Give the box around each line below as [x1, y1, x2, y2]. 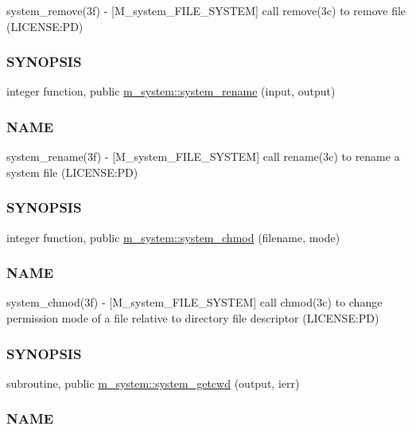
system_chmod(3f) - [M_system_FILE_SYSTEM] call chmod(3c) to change [6, 294, 383, 311]
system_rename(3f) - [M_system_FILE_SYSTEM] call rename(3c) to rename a [6, 148, 400, 165]
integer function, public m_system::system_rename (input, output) [6, 83, 336, 100]
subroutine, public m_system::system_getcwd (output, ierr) [6, 374, 300, 391]
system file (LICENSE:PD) [6, 163, 138, 180]
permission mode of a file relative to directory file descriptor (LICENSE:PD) [6, 310, 379, 326]
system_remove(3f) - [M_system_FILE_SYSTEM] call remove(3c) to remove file [6, 2, 406, 18]
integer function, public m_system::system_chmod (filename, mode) [6, 229, 340, 245]
